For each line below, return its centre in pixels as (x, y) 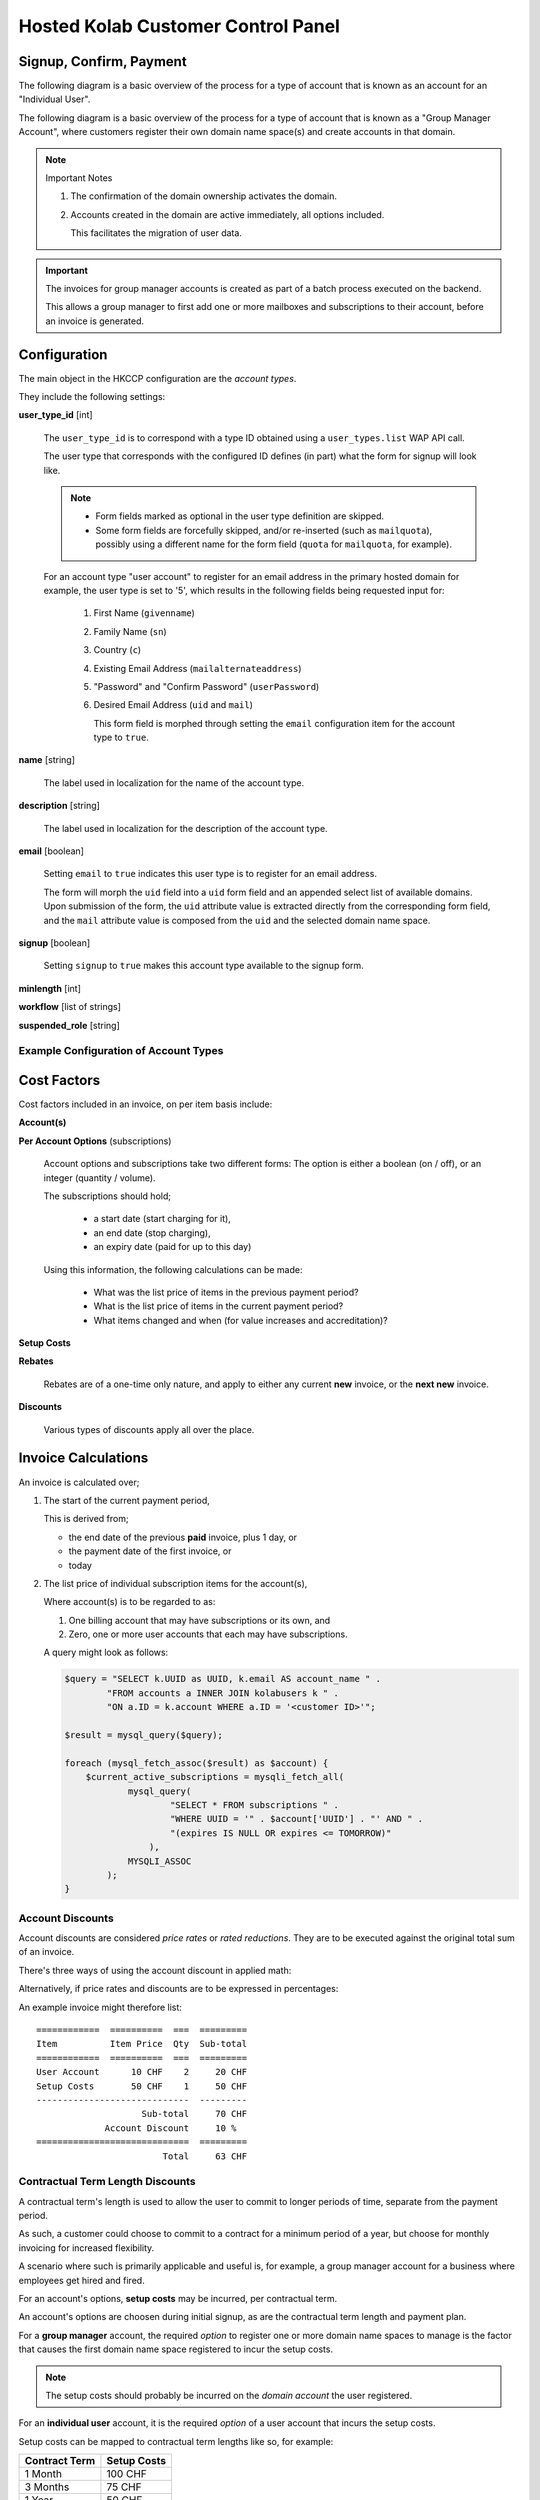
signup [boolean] (54, 942)
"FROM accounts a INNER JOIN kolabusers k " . (222, 1693)
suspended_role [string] (69, 1025)
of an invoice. (46, 1952)
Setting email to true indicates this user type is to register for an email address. (210, 874)
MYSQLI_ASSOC (159, 1861)
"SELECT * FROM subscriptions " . (254, 1804)
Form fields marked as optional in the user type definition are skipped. (240, 516)
